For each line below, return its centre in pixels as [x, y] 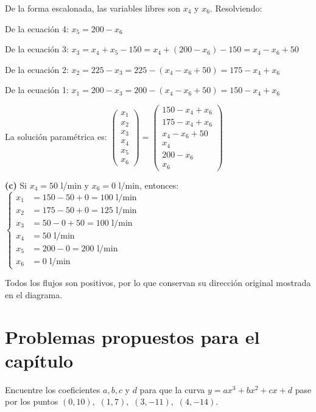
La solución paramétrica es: [56, 136]
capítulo [39, 360]
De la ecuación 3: [37, 49]
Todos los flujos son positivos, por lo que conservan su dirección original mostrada [158, 283]
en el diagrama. [34, 294]
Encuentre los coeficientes [53, 389]
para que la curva [172, 389]
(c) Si [16, 185]
